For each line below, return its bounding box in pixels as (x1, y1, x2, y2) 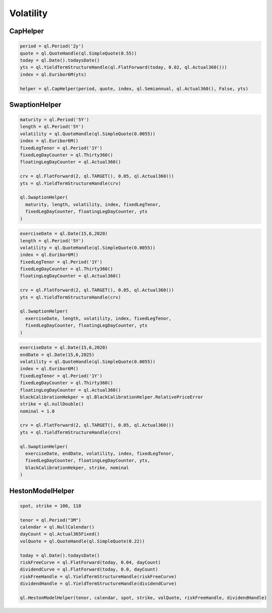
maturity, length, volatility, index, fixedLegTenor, (25, 201, 161, 207)
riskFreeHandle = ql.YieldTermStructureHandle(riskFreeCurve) (20, 574, 177, 579)
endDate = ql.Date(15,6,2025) (20, 351, 95, 357)
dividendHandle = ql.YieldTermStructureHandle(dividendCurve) (20, 581, 177, 587)
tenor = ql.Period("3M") (20, 517, 82, 523)
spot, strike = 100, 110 (20, 503, 82, 508)
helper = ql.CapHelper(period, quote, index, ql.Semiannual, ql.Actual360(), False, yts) (20, 86, 249, 91)
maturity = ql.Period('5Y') (20, 117, 89, 123)
